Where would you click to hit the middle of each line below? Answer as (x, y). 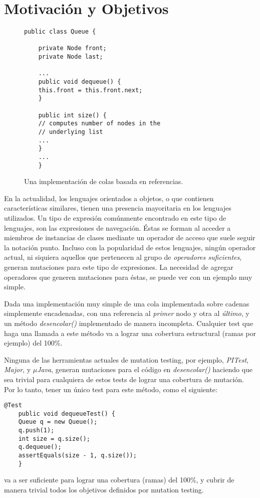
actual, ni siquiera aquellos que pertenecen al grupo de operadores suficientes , (123, 257)
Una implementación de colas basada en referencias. (104, 181)
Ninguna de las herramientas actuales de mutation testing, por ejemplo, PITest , (126, 359)
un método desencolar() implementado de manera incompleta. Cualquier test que (129, 323)
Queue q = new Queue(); (58, 422)
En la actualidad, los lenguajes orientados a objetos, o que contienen (109, 198)
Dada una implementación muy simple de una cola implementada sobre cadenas (127, 303)
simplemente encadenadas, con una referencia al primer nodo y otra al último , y (127, 313)
